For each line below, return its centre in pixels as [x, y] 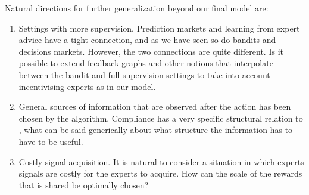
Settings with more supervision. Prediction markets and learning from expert [159, 28]
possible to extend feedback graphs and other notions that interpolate [146, 63]
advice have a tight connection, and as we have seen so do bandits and [147, 40]
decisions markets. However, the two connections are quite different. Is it [151, 51]
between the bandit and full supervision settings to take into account [144, 74]
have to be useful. [51, 141]
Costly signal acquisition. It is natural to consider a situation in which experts [161, 161]
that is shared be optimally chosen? [84, 185]
